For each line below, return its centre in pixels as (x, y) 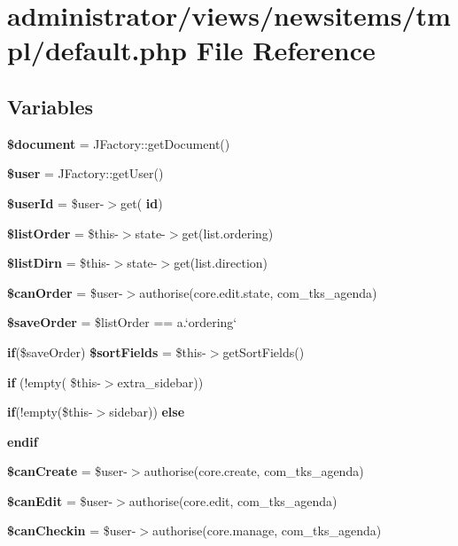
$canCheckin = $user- (72, 530)
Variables (50, 106)
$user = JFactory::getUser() (85, 173)
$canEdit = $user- (60, 500)
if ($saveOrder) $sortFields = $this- (107, 351)
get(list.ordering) (228, 233)
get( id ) (141, 203)
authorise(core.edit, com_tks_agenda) (233, 500)
